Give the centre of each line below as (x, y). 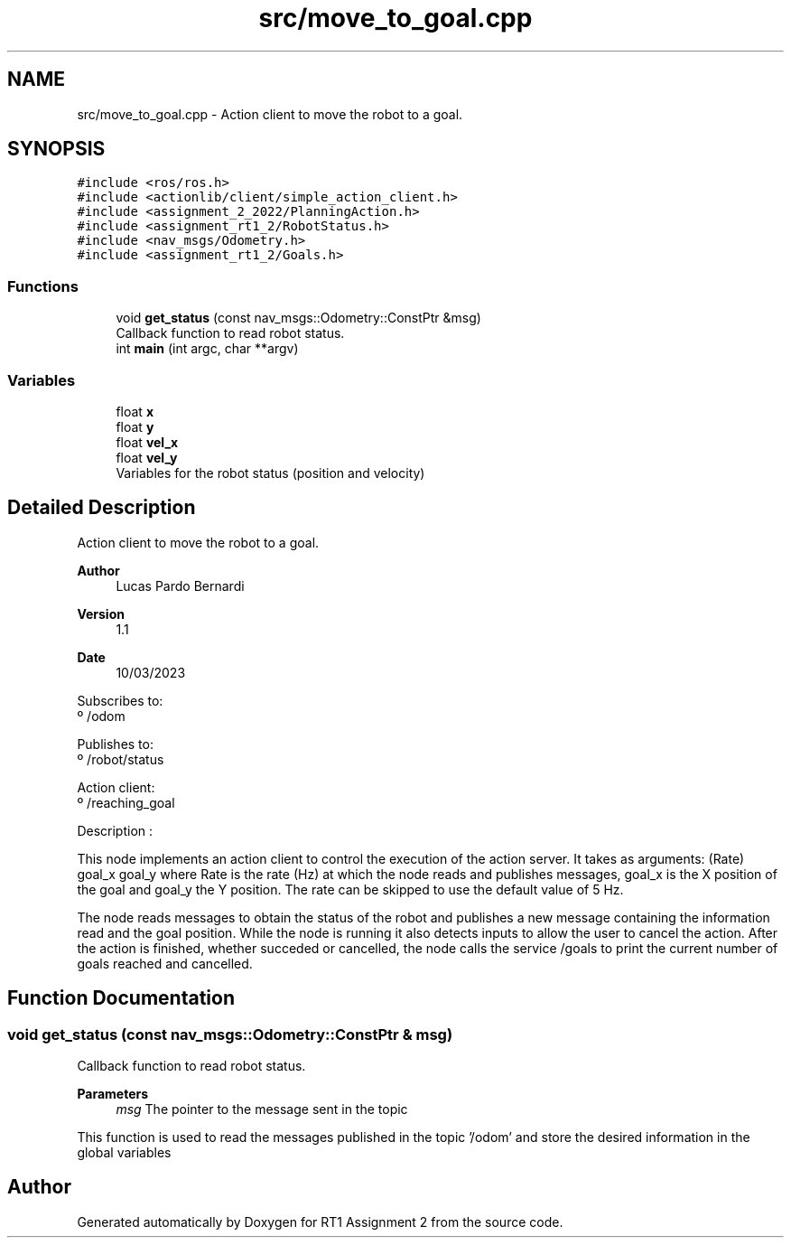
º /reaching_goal (126, 802)
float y (135, 426)
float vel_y (147, 457)
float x (135, 411)
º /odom (101, 716)
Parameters (113, 1094)
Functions (43, 286)
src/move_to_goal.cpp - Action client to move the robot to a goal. (270, 114)
